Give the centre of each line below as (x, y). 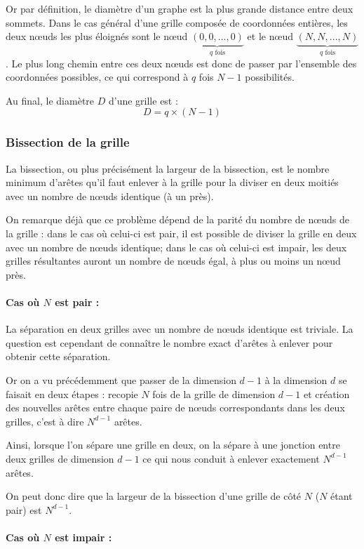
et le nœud (270, 36)
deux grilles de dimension (60, 458)
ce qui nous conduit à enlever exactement (231, 458)
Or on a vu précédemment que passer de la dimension (121, 379)
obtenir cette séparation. (58, 356)
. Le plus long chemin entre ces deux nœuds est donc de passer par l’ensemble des (181, 63)
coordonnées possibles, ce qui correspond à (97, 77)
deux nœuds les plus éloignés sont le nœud (97, 36)
